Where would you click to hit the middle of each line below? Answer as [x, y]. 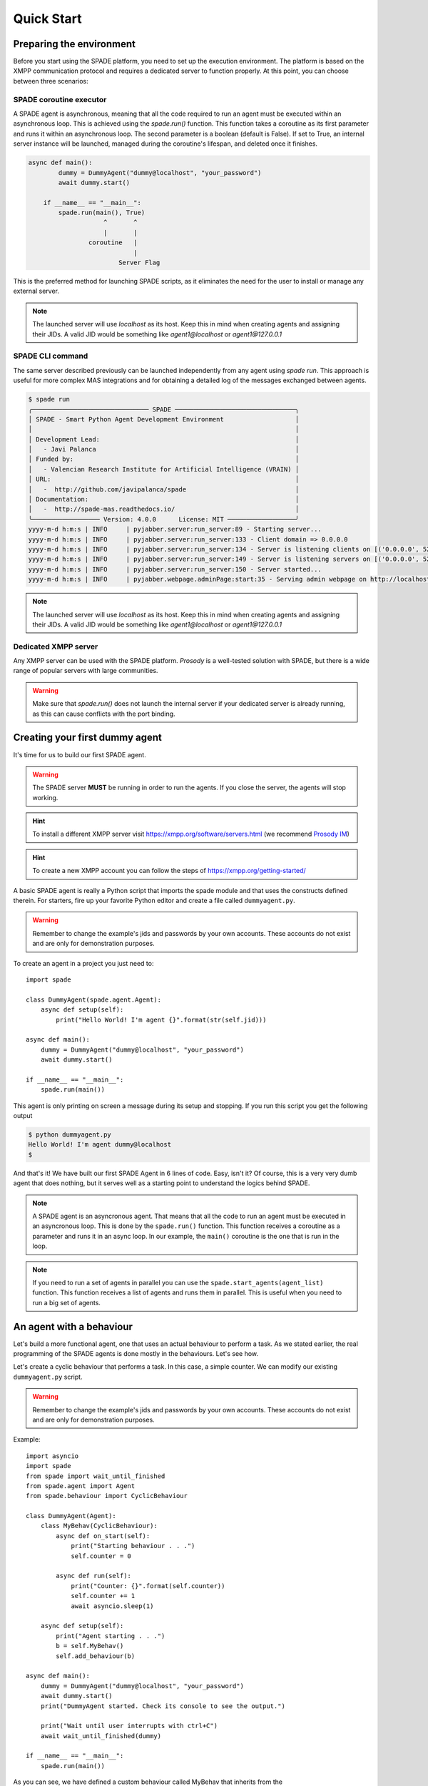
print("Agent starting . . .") [111, 1636]
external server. [36, 291]
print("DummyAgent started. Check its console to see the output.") [163, 1706]
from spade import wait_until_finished [96, 1476]
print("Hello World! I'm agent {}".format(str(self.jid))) [161, 1019]
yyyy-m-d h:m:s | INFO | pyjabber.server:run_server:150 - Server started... [175, 569]
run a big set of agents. [67, 1302]
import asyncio [52, 1456]
